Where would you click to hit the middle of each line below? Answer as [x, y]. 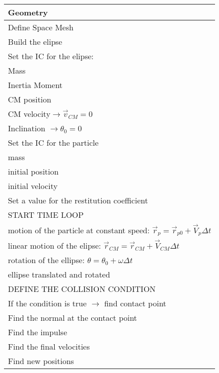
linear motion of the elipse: [55, 245]
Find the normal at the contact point [73, 318]
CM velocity [29, 114]
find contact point [135, 303]
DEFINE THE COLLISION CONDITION [82, 289]
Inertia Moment [35, 85]
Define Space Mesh [41, 27]
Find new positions [41, 361]
